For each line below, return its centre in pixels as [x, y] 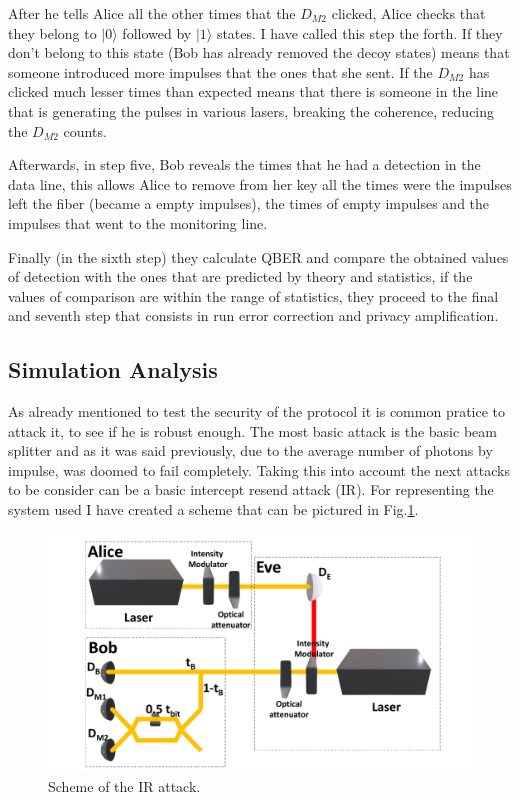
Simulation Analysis [113, 369]
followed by [157, 32]
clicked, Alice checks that [408, 13]
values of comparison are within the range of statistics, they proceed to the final [253, 295]
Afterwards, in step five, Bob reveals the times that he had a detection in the [244, 164]
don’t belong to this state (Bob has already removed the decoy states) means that [259, 52]
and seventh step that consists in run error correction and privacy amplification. [253, 315]
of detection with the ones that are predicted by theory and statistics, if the [240, 276]
